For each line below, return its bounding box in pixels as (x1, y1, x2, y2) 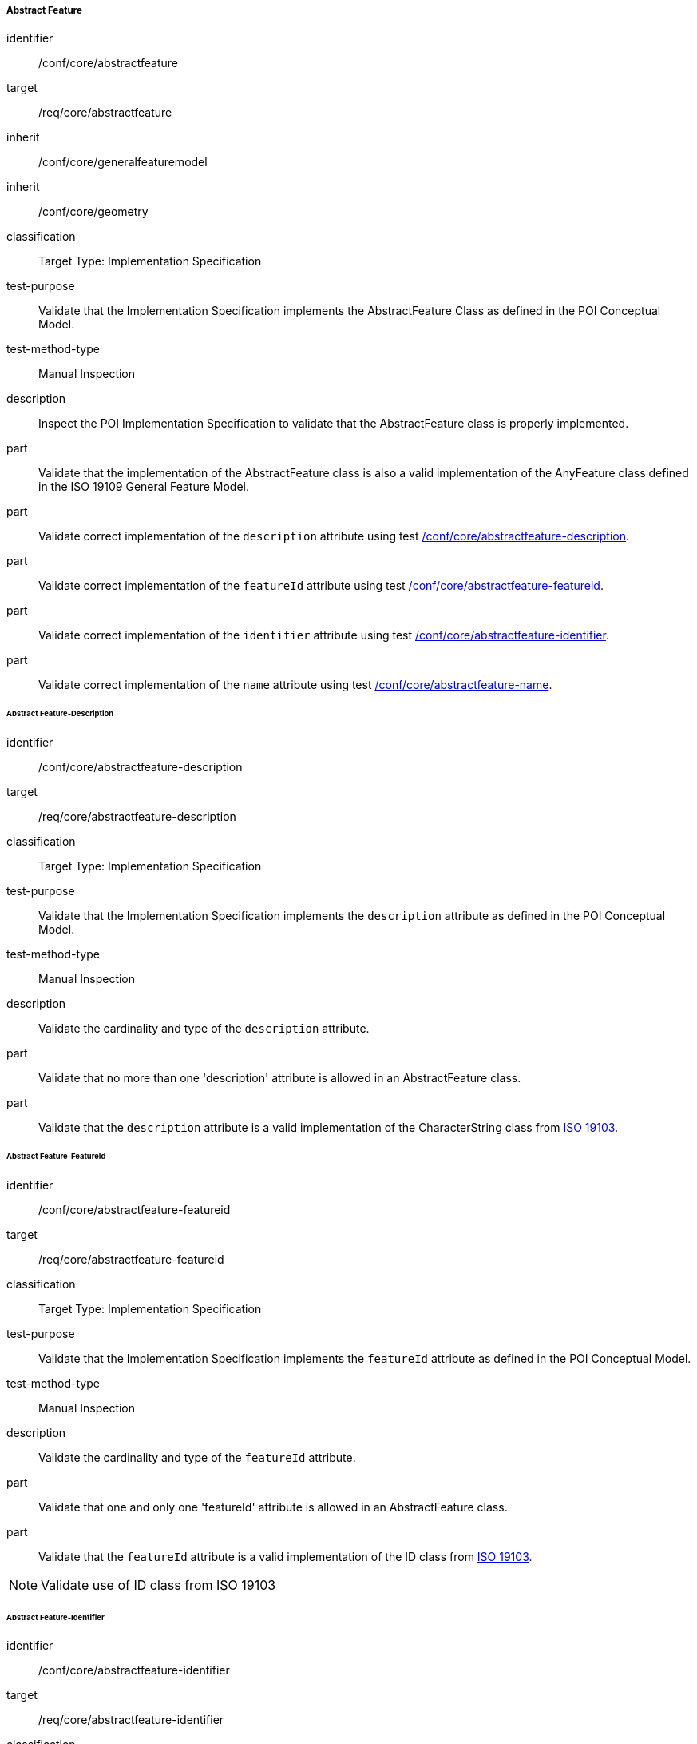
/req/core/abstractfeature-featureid (38, 1252, 224, 1266)
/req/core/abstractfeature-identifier (38, 1713, 224, 1727)
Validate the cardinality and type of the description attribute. (38, 1021, 370, 1036)
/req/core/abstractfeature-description (38, 810, 236, 824)
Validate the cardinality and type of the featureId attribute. (38, 1450, 356, 1464)
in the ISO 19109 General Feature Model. (38, 480, 250, 494)
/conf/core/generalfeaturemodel (38, 155, 208, 169)
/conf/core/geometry (38, 205, 149, 219)
